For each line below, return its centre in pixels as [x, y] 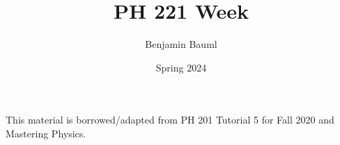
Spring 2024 [181, 67]
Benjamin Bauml [181, 44]
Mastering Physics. [46, 133]
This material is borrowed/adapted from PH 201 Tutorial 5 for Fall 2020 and [170, 120]
